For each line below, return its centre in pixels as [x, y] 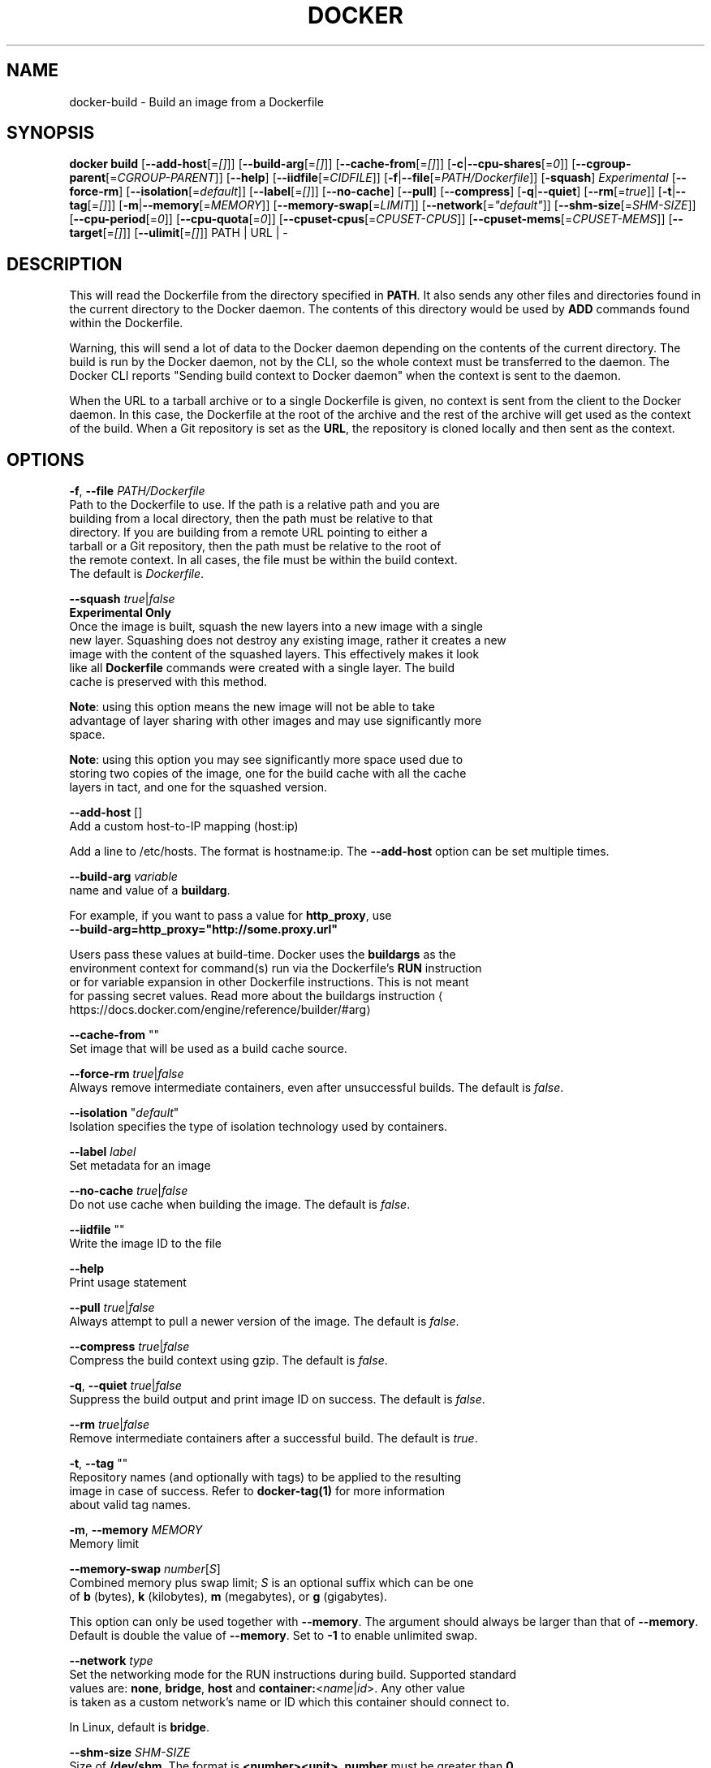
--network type [111, 1661]
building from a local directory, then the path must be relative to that [251, 519]
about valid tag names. [130, 1505]
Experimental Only [120, 613]
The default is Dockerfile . [137, 574]
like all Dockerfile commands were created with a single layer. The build [262, 668]
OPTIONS [45, 459]
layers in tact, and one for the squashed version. [198, 787]
